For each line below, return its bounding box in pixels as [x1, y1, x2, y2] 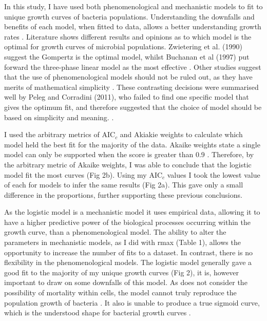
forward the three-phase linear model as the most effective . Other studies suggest [4, 61, 261, 72]
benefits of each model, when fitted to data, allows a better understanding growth [4, 21, 261, 32]
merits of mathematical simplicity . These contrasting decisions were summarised [4, 81, 259, 92]
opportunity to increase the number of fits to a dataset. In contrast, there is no [4, 247, 253, 257]
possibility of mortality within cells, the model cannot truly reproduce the [4, 287, 237, 298]
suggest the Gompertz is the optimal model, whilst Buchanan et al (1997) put [4, 51, 250, 62]
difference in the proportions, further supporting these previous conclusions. [4, 189, 242, 200]
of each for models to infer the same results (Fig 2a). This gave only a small [4, 179, 243, 190]
